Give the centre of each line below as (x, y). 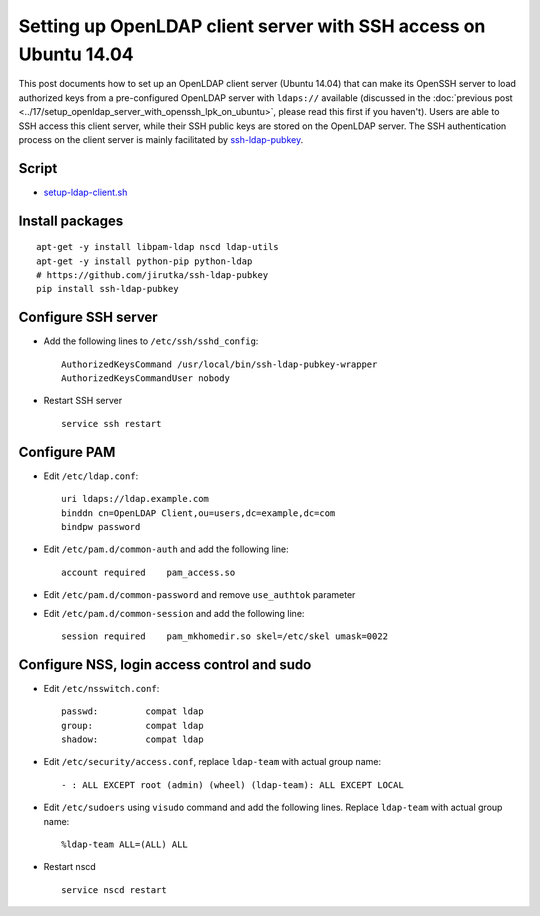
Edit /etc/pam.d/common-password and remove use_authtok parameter (199, 595)
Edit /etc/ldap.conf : (91, 476)
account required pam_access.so (148, 572)
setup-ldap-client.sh (85, 192)
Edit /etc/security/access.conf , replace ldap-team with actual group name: (212, 762)
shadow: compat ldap (132, 739)
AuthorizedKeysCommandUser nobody (145, 378)
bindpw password (101, 526)
